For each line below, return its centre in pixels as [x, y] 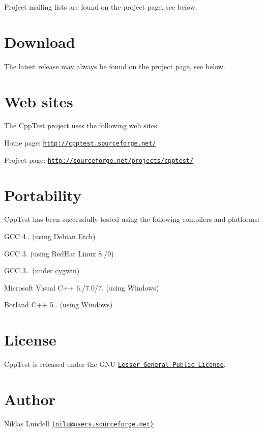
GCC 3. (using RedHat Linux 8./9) [59, 253]
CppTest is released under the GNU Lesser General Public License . [115, 364]
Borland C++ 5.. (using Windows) [59, 305]
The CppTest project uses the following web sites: [82, 125]
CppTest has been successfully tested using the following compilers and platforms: [132, 219]
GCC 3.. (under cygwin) [42, 270]
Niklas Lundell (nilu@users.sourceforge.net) [79, 423]
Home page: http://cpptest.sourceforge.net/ [80, 143]
